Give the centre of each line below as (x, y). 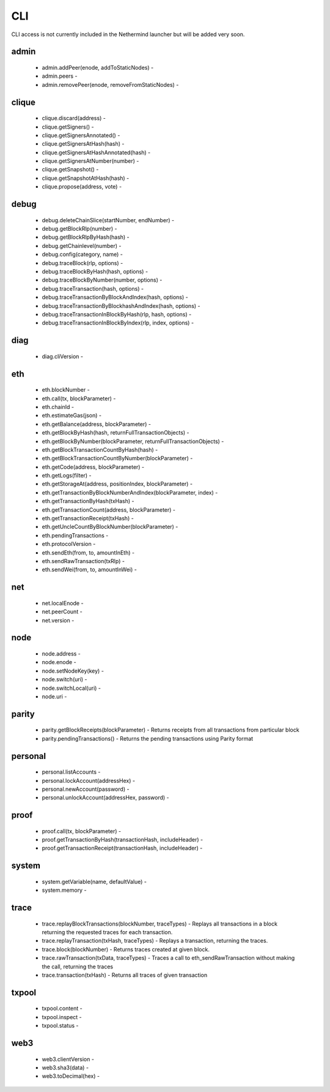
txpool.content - (62, 1008)
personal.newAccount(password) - (86, 789)
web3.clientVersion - (68, 1059)
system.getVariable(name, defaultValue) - (94, 881)
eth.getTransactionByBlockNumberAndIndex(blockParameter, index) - (130, 492)
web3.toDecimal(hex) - (71, 1076)
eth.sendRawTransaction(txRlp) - (83, 561)
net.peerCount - (62, 611)
